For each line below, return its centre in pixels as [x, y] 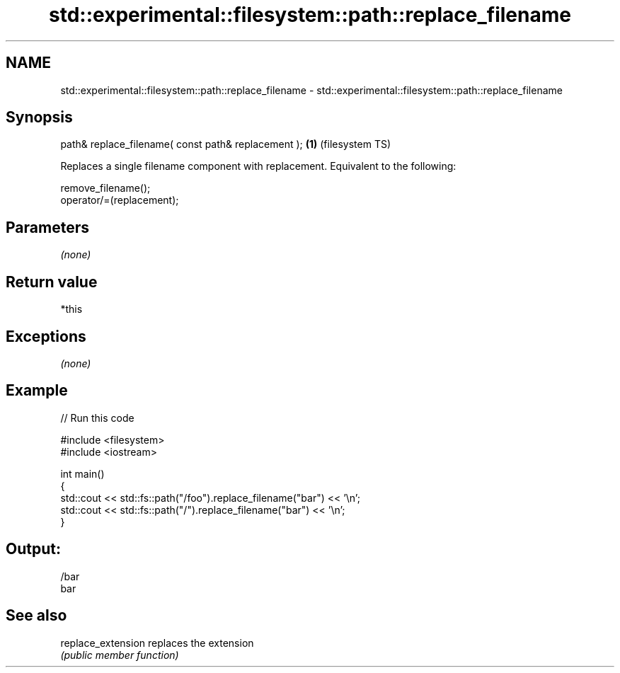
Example [37, 391]
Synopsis [39, 117]
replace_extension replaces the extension [157, 643]
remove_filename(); [105, 188]
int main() [82, 473]
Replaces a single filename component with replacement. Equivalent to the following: [258, 166]
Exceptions [46, 336]
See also [36, 616]
